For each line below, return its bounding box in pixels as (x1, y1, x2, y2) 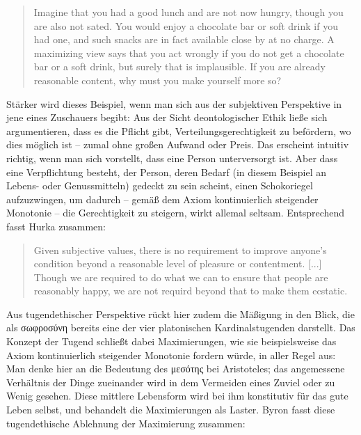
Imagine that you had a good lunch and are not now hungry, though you (33, 5, 344, 19)
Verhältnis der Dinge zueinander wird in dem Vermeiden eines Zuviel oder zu (6, 374, 335, 389)
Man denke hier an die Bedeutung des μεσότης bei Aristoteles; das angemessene (6, 361, 345, 376)
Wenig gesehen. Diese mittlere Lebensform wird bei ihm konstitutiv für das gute (6, 388, 348, 403)
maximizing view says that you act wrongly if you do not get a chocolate (33, 45, 344, 60)
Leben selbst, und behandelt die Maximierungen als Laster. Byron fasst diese (6, 402, 335, 417)
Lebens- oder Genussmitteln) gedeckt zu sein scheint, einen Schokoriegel (6, 178, 313, 193)
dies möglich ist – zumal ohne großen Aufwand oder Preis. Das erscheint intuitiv (6, 137, 349, 152)
